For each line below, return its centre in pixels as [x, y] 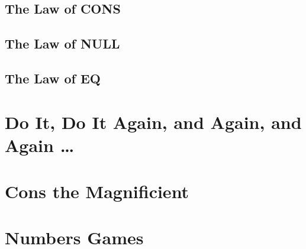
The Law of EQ [53, 78]
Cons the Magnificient [97, 191]
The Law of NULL [62, 43]
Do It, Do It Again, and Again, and [153, 122]
